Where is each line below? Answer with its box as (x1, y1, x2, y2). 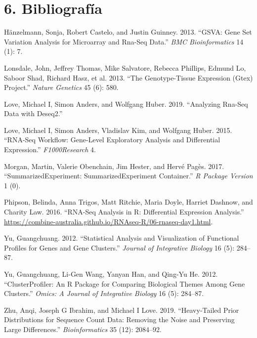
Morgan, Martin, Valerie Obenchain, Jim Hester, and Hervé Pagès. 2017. (4, 161, 224, 171)
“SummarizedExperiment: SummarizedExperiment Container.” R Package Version (4, 170, 253, 181)
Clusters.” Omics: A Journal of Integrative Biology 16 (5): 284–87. (4, 288, 204, 298)
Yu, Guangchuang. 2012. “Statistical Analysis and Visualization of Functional (4, 233, 239, 243)
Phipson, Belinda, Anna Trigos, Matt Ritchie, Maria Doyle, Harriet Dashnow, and (4, 197, 253, 207)
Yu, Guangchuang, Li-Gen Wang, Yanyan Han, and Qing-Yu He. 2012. (4, 269, 218, 279)
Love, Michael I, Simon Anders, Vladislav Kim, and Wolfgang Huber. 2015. (4, 125, 232, 135)
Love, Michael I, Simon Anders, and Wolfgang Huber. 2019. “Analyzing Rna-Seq (4, 98, 248, 109)
